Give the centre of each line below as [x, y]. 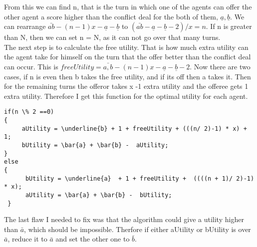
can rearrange [25, 26]
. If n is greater [229, 26]
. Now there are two [220, 66]
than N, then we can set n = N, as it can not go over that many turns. [112, 37]
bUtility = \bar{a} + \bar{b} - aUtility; [95, 145]
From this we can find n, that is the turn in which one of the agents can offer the [128, 6]
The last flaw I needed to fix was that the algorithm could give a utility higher [124, 219]
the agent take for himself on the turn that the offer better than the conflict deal [128, 57]
